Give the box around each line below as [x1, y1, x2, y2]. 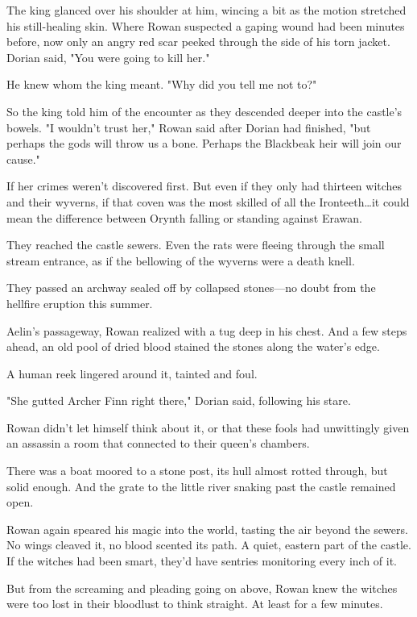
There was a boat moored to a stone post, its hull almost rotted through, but [6, 462, 388, 479]
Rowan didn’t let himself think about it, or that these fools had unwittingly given [6, 419, 410, 436]
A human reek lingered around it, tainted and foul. [6, 365, 258, 381]
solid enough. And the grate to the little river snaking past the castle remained [6, 477, 396, 494]
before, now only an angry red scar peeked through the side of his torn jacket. [6, 33, 390, 50]
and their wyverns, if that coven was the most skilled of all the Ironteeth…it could [6, 193, 410, 210]
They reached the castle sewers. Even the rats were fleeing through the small [6, 236, 385, 253]
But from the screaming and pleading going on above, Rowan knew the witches [6, 579, 398, 596]
